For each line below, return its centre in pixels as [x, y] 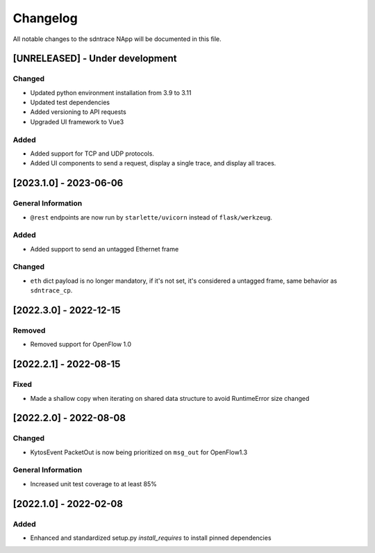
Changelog [45, 18]
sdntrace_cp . [51, 290]
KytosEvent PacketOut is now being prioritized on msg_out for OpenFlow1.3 [139, 452]
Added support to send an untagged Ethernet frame [105, 249]
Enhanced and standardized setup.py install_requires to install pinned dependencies [151, 538]
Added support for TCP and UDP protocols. [92, 154]
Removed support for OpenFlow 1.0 [81, 345]
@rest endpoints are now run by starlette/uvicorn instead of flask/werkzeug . [151, 217]
